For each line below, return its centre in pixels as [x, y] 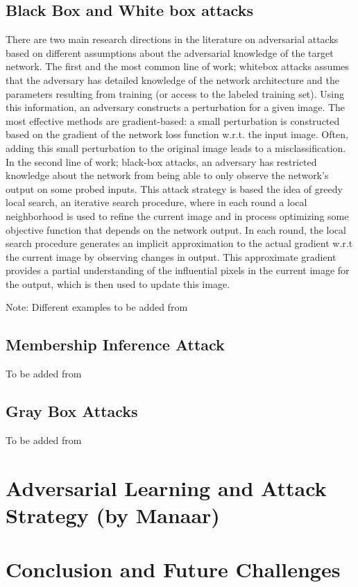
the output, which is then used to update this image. [118, 283]
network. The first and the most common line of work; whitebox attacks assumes [177, 66]
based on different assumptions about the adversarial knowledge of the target [170, 52]
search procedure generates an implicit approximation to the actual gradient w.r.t [179, 243]
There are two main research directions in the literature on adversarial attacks [172, 39]
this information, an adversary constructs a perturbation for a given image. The [176, 107]
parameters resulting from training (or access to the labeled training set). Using [175, 93]
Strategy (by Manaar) [113, 515]
